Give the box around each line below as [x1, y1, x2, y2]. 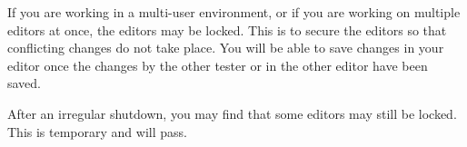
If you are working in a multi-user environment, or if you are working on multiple [7, 3, 461, 21]
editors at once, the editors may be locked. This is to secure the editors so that [7, 20, 447, 39]
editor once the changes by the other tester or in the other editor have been [7, 55, 428, 74]
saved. [7, 73, 42, 93]
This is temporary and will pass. [7, 122, 187, 141]
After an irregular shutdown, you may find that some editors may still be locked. [7, 103, 457, 122]
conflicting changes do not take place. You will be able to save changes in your [7, 38, 444, 57]
